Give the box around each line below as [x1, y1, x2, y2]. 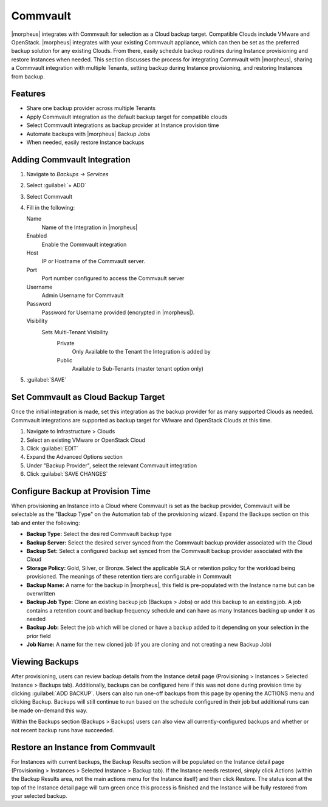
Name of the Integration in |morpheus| [41, 224, 138, 231]
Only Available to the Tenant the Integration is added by [72, 348, 211, 355]
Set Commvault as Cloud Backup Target [11, 392, 165, 402]
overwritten [26, 589, 55, 597]
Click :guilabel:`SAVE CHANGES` [26, 470, 108, 478]
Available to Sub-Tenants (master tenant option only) [72, 365, 203, 373]
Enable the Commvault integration [41, 241, 127, 248]
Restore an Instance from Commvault [11, 742, 155, 753]
